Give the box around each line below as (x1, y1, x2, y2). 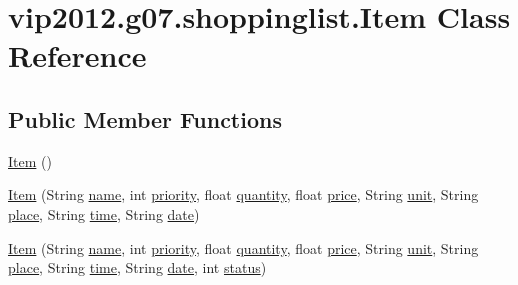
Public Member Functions (8, 103, 282, 134)
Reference (8, 35, 147, 76)
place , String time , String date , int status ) (8, 257, 267, 278)
